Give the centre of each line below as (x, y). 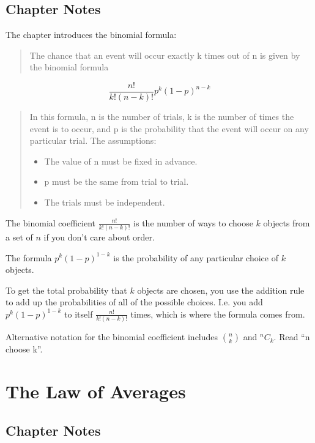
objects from (287, 222)
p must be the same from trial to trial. (117, 181)
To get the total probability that (66, 290)
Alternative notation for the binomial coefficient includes (112, 337)
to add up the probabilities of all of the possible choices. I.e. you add (134, 302)
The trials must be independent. (105, 202)
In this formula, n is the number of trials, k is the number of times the (162, 117)
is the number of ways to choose (193, 222)
